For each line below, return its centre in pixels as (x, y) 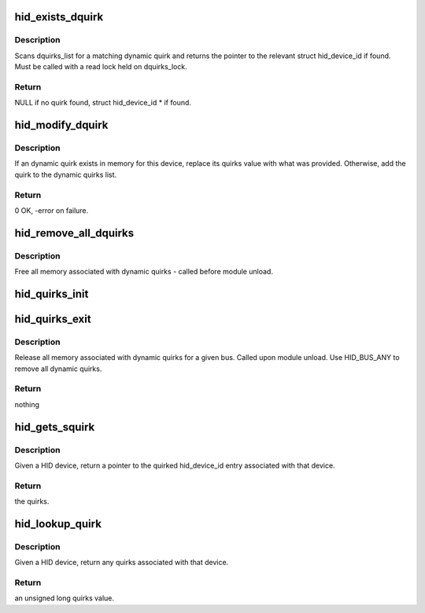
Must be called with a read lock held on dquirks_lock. (101, 67)
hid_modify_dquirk (61, 125)
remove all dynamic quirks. (58, 369)
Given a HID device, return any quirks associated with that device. (122, 563)
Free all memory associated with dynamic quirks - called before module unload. (144, 272)
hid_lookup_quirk (58, 524)
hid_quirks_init (52, 294)
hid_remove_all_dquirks (74, 233)
